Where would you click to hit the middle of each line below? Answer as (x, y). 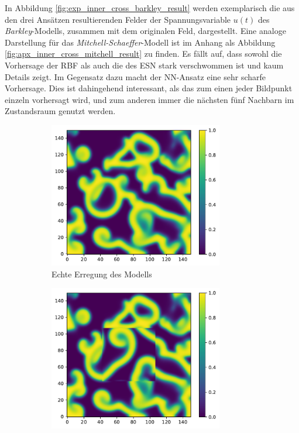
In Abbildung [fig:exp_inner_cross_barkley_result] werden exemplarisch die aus (150, 8)
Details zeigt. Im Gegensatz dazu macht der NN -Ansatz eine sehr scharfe (135, 76)
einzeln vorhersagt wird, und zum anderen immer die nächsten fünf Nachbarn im (149, 99)
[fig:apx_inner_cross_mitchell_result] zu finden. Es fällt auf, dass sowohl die (143, 54)
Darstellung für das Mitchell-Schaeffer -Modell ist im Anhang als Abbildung (140, 42)
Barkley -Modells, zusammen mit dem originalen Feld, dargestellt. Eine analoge (145, 31)
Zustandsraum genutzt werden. (60, 111)
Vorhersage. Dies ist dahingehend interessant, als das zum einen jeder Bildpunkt (149, 88)
